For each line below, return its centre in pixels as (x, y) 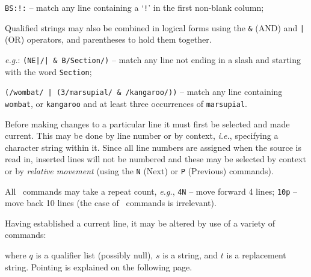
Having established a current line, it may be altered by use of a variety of (140, 223)
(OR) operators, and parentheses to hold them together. (108, 39)
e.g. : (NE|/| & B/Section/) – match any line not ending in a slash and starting (153, 59)
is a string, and (190, 255)
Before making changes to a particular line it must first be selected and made (147, 123)
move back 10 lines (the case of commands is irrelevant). (111, 203)
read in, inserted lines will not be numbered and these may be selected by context (155, 159)
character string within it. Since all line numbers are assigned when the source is (153, 147)
